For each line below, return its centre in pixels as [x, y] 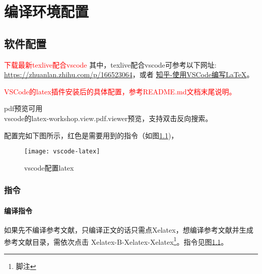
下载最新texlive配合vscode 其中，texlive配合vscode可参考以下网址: [110, 64]
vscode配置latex [49, 167]
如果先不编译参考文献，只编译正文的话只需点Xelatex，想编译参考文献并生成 [129, 230]
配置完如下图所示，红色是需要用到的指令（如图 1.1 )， [91, 135]
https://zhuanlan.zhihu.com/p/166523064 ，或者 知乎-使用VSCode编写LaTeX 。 [129, 74]
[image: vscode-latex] [62, 152]
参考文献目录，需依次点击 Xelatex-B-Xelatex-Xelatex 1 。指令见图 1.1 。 [116, 241]
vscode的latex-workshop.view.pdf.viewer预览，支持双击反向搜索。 [108, 118]
